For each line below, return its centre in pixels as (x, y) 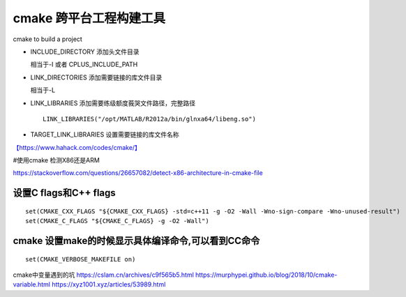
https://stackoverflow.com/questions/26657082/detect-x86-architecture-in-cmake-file (138, 173)
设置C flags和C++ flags (65, 193)
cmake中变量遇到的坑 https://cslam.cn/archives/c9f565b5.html (104, 275)
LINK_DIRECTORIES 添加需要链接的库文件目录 (96, 77)
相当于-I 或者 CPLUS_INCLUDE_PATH (84, 64)
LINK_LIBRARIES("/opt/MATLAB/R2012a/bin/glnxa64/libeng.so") (149, 119)
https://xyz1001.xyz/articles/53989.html (108, 284)
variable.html (31, 284)
